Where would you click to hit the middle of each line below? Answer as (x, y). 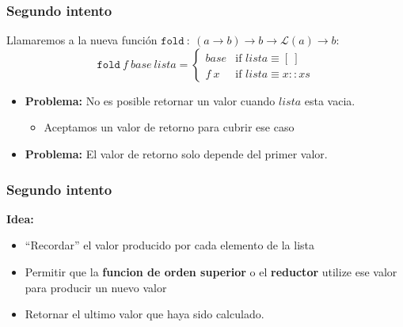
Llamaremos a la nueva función (82, 40)
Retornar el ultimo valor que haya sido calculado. (144, 314)
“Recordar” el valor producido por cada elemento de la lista (170, 245)
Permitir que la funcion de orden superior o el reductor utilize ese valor (211, 272)
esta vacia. (330, 100)
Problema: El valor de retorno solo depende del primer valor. (176, 154)
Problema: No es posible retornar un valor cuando (150, 100)
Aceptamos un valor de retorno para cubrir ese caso (169, 127)
